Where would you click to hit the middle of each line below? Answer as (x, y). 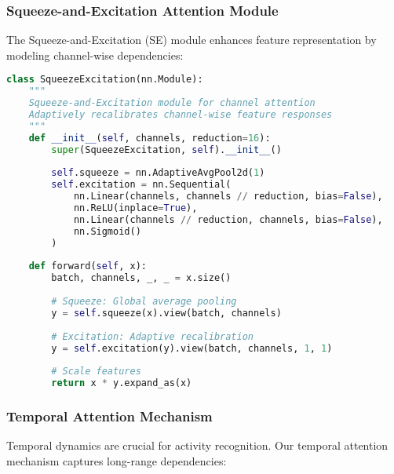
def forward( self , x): (88, 266)
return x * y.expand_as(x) (122, 383)
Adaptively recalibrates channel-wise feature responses (181, 115)
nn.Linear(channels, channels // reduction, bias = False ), (228, 197)
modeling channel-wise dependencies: (95, 55)
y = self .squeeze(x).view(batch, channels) (166, 313)
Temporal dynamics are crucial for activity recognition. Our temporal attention (197, 445)
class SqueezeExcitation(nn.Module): (105, 80)
